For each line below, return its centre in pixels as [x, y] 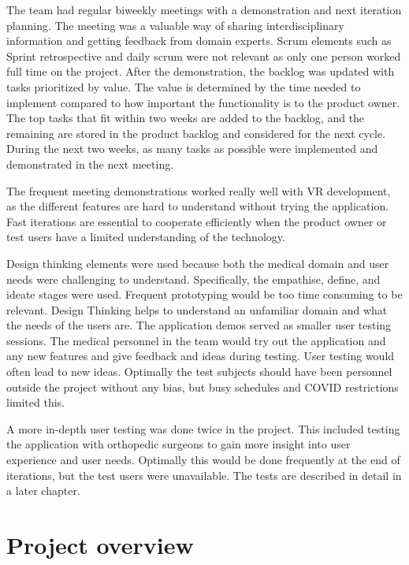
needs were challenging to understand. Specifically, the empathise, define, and [193, 279]
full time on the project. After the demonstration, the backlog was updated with [201, 71]
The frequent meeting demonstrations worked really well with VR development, [199, 190]
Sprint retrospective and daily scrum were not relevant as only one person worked [204, 56]
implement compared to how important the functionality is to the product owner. [203, 102]
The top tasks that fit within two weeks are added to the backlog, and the [186, 118]
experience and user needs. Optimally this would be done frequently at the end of [203, 460]
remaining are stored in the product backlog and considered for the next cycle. [196, 133]
